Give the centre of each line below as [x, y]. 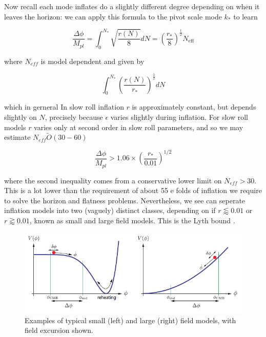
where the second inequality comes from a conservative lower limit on [113, 180]
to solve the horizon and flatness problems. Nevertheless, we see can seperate [125, 200]
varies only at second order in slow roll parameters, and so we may [139, 127]
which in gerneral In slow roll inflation [64, 107]
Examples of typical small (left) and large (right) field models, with [130, 320]
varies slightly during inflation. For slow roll [179, 117]
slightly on [21, 117]
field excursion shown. [59, 330]
